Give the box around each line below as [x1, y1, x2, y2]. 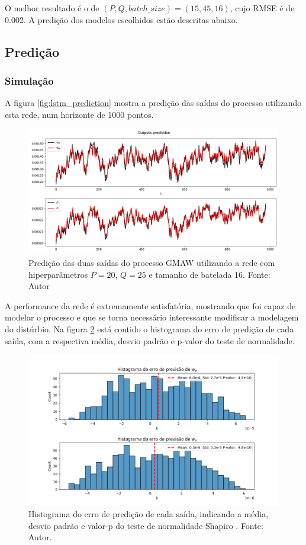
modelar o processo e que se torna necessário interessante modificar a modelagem [5, 311, 299, 323]
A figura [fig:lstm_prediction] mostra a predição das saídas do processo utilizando [5, 97, 302, 109]
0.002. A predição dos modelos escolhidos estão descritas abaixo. [5, 13, 238, 25]
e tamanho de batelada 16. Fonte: [149, 268, 270, 280]
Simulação [5, 73, 54, 88]
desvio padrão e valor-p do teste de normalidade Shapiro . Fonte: [28, 519, 263, 531]
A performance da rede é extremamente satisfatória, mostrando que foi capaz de [5, 299, 296, 312]
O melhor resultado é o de [5, 2, 99, 14]
